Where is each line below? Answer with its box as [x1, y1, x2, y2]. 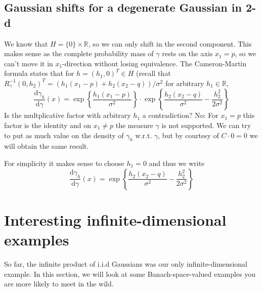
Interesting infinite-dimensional [4, 209, 227, 230]
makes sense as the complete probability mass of [4, 48, 154, 59]
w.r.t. [135, 130, 152, 140]
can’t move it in [4, 58, 53, 68]
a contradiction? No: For [142, 110, 219, 120]
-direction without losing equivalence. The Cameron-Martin [62, 58, 247, 68]
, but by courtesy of [158, 130, 219, 140]
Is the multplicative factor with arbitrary [4, 110, 131, 120]
